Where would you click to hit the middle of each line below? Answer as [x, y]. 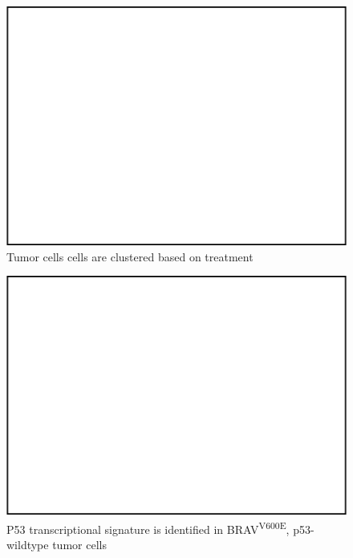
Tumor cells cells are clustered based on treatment [130, 256]
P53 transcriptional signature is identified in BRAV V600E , [148, 528]
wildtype [28, 545]
